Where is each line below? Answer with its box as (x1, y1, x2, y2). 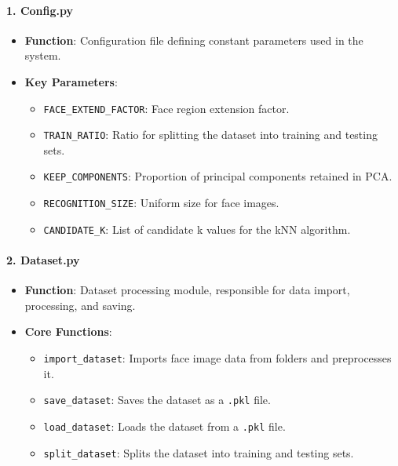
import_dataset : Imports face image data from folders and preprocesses (43, 350, 392, 366)
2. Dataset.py (6, 252, 80, 268)
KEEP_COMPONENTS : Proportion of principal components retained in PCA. (43, 168, 393, 184)
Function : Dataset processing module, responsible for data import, (24, 282, 350, 298)
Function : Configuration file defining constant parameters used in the (24, 31, 363, 48)
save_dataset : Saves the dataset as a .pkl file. (43, 391, 271, 408)
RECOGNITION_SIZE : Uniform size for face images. (43, 195, 279, 211)
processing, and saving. (24, 297, 136, 313)
